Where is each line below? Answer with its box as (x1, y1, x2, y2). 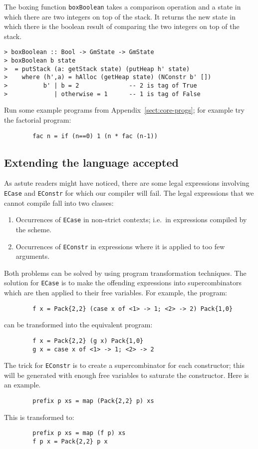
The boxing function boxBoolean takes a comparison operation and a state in (4, 2, 241, 12)
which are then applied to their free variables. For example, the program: (4, 287, 228, 298)
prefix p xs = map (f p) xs (32, 429, 126, 437)
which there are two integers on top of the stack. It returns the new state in (4, 11, 236, 22)
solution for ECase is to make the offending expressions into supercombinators (4, 277, 242, 288)
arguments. (15, 251, 50, 261)
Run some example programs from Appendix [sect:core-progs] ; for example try (4, 105, 245, 115)
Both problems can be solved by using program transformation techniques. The (4, 267, 247, 278)
